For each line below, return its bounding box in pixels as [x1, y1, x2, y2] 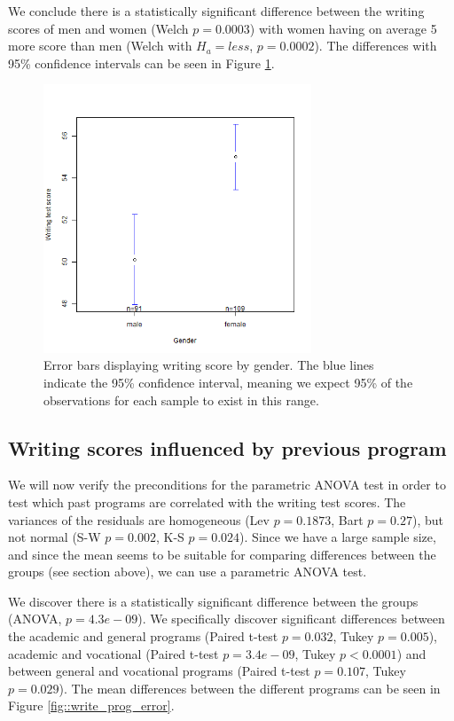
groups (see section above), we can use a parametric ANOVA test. [8, 562, 367, 581]
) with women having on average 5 [249, 19, 437, 37]
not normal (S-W [8, 528, 101, 546]
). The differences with [314, 36, 437, 55]
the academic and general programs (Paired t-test [8, 627, 278, 646]
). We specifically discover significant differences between [137, 609, 445, 628]
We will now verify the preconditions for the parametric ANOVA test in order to [8, 475, 446, 494]
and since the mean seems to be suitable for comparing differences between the [8, 545, 436, 563]
